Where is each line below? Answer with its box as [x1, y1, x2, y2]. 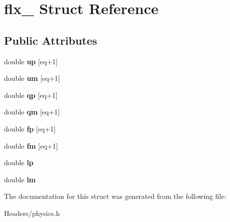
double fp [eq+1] [4, 123, 56, 134]
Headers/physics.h [4, 207, 60, 218]
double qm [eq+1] [4, 106, 60, 117]
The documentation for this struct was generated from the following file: [4, 191, 226, 201]
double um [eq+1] [4, 73, 60, 83]
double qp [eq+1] [4, 89, 58, 100]
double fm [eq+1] [4, 140, 58, 151]
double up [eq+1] [4, 56, 58, 66]
